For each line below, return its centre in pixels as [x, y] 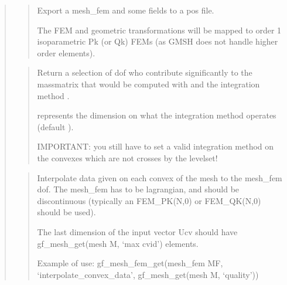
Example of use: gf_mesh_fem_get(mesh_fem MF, [130, 263]
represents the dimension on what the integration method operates [157, 115]
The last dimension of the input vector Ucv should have [137, 231]
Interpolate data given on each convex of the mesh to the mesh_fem [160, 177]
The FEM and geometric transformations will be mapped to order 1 [159, 30]
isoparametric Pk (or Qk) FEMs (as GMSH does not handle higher [158, 41]
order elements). [66, 52]
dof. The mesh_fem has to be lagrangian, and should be [138, 189]
